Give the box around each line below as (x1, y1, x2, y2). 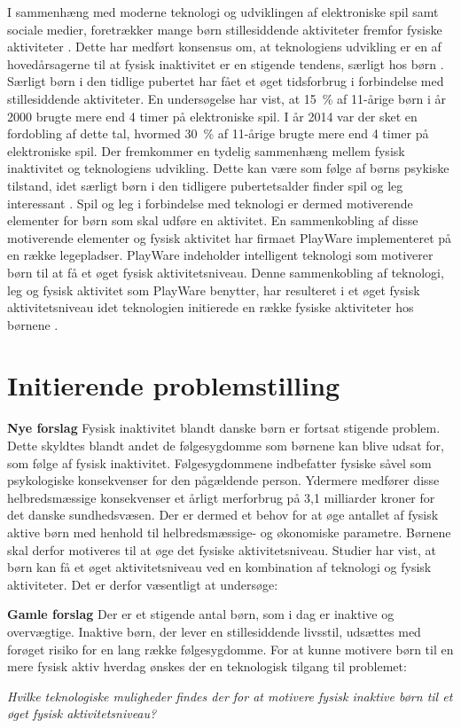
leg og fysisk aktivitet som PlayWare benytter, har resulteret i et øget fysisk (7, 280, 420, 299)
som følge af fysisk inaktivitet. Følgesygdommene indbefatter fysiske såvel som (7, 453, 432, 472)
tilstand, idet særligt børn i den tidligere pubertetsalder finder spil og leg (7, 176, 403, 194)
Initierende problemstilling (7, 367, 340, 403)
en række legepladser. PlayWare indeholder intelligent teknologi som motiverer (7, 246, 434, 264)
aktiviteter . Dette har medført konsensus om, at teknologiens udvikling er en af (7, 37, 441, 56)
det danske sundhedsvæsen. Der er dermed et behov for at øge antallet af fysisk (7, 505, 439, 524)
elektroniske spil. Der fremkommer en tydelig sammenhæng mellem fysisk (7, 141, 405, 160)
